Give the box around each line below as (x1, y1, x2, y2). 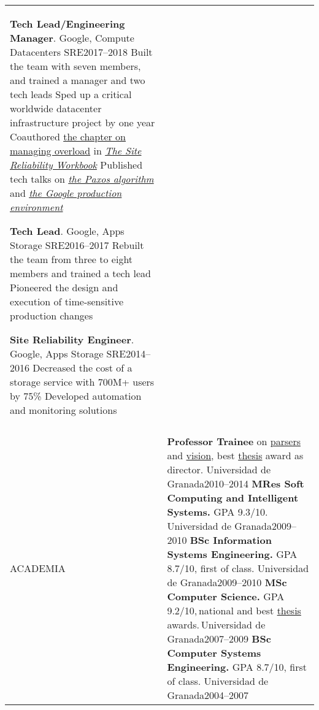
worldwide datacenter (10, 101, 102, 115)
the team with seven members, (10, 59, 141, 73)
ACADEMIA (10, 561, 66, 575)
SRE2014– (106, 346, 151, 361)
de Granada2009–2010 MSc (167, 575, 287, 589)
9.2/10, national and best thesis (167, 603, 301, 617)
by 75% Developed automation (10, 389, 142, 403)
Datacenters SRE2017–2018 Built (10, 45, 153, 59)
